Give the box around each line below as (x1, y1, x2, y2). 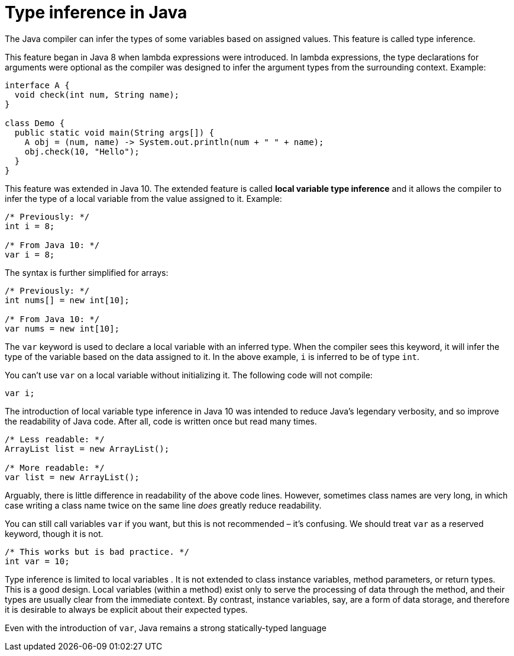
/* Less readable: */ (5, 434, 105, 444)
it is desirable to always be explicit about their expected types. (5, 604, 248, 615)
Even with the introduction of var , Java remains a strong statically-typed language (5, 622, 326, 633)
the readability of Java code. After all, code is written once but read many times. (5, 416, 317, 426)
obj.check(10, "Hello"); (24, 146, 140, 156)
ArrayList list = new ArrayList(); (5, 443, 170, 454)
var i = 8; (5, 249, 55, 259)
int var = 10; (5, 556, 70, 566)
